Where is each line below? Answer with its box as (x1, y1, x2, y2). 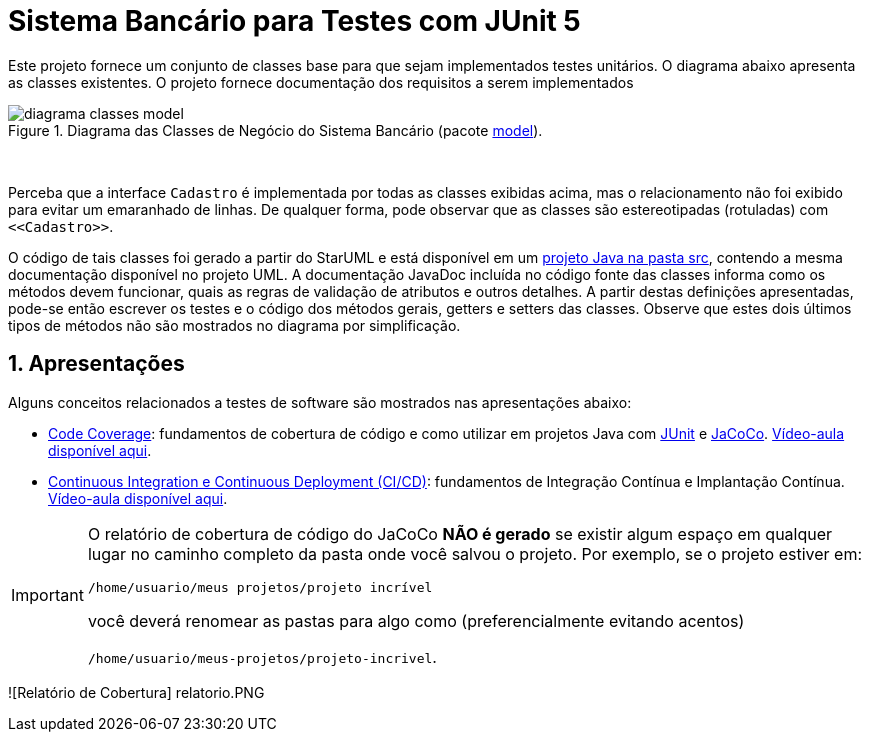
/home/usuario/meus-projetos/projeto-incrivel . (87, 646, 437, 667)
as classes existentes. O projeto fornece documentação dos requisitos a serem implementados (8, 73, 634, 91)
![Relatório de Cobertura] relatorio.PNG (8, 683, 265, 701)
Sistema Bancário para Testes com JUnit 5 (8, 4, 581, 38)
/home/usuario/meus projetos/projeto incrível (87, 579, 433, 595)
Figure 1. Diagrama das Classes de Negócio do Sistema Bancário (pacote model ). (8, 121, 543, 139)
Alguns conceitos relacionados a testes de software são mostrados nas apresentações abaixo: (8, 393, 632, 411)
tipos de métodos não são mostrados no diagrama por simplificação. (8, 316, 461, 334)
